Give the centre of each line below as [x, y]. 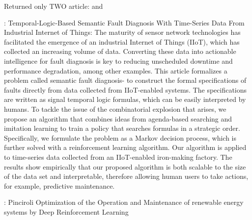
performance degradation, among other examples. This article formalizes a [116, 70]
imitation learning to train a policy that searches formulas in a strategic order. [122, 128]
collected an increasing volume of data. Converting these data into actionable [120, 51]
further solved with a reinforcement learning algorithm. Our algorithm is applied [125, 147]
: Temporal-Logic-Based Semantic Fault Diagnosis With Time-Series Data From [124, 22]
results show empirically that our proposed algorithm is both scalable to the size [125, 166]
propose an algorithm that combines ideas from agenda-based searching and [118, 118]
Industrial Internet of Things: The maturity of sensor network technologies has [122, 32]
